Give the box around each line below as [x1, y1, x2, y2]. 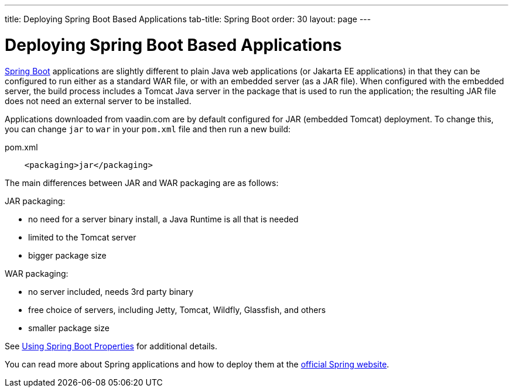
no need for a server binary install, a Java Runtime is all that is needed [28, 214, 299, 224]
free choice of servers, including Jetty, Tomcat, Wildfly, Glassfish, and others [28, 304, 326, 315]
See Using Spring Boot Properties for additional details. [5, 341, 217, 351]
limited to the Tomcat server [28, 232, 136, 242]
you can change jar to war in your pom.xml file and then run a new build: [5, 123, 291, 134]
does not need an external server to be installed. [5, 95, 191, 106]
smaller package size [28, 322, 110, 333]
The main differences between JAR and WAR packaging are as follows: [5, 177, 279, 188]
